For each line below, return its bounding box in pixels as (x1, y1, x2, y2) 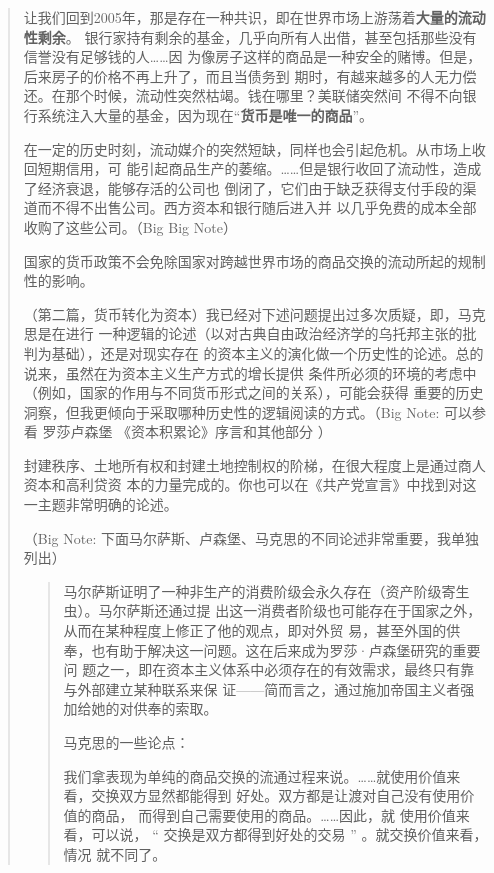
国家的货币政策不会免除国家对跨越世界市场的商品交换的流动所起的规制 (23, 250, 486, 271)
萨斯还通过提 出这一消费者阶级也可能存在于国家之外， (126, 600, 482, 621)
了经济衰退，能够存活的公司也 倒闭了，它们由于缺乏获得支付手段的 (23, 177, 463, 198)
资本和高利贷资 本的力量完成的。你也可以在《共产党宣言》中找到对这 (23, 474, 477, 495)
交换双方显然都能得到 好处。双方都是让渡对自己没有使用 (91, 785, 461, 806)
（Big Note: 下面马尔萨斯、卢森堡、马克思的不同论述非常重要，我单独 (23, 527, 479, 548)
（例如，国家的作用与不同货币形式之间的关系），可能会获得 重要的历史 (23, 382, 484, 403)
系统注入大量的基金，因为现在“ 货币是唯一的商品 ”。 (37, 104, 374, 125)
